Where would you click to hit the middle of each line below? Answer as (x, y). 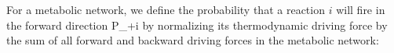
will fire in (361, 9)
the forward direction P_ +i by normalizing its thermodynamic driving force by (197, 25)
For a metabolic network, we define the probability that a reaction (166, 9)
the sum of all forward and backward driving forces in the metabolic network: (193, 40)
